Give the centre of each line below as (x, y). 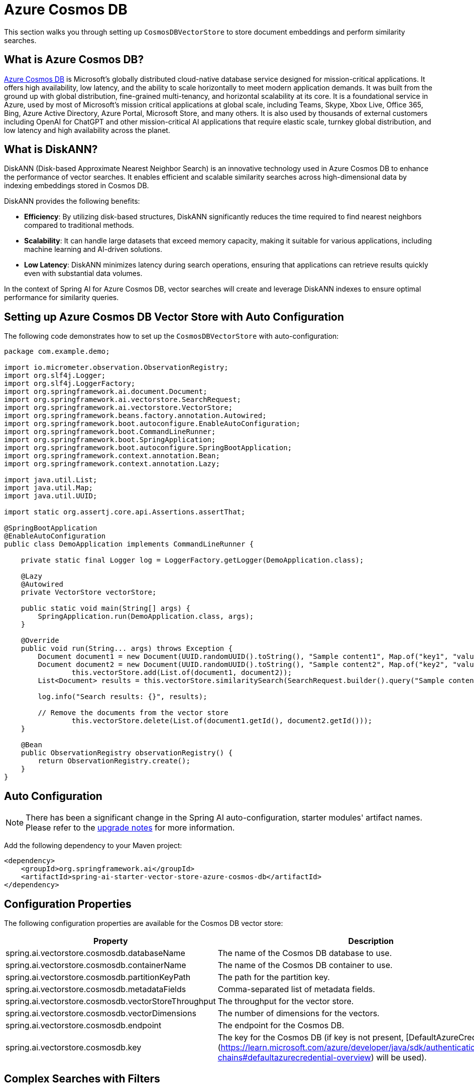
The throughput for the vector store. (286, 1001)
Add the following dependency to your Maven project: (93, 846)
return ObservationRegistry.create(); (114, 761)
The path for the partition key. (274, 977)
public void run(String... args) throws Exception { (127, 649)
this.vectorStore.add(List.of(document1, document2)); (182, 673)
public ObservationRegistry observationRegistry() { (127, 753)
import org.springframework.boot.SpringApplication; (110, 440)
